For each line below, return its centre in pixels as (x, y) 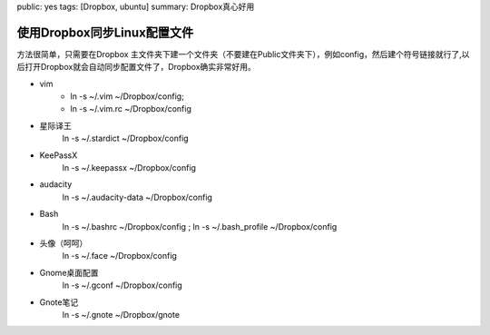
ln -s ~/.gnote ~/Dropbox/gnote (121, 314)
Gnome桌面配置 (69, 272)
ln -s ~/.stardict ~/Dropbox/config (126, 138)
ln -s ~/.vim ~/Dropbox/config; (127, 96)
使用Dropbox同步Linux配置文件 (105, 32)
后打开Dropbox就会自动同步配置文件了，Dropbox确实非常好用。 (136, 67)
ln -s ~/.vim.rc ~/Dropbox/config (131, 109)
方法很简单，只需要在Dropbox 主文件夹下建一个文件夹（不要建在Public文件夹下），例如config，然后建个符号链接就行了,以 (243, 54)
